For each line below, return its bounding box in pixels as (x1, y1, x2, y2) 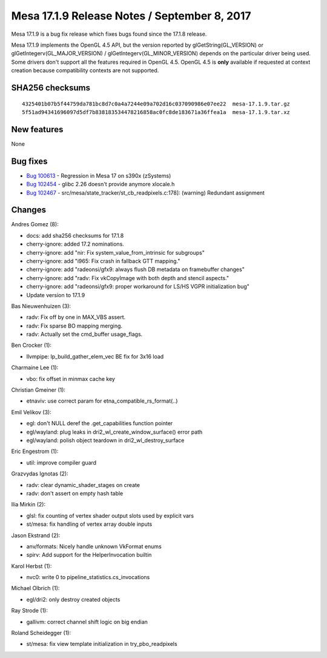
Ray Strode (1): (11, 607, 48, 614)
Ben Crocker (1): (11, 341, 51, 349)
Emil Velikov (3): (11, 408, 51, 415)
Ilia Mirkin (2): (11, 501, 45, 508)
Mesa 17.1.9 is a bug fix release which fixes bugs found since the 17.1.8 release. (11, 30, 207, 38)
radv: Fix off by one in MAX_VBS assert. (26, 314, 126, 321)
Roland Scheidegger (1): (11, 629, 71, 637)
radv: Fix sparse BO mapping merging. (26, 322, 123, 329)
